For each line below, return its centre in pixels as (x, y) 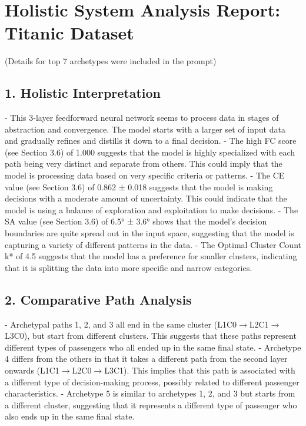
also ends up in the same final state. (70, 416)
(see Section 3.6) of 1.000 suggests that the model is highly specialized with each (150, 152)
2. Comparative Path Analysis (98, 299)
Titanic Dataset (69, 33)
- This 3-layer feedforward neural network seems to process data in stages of (142, 118)
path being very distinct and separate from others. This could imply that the (144, 164)
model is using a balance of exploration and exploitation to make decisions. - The (152, 209)
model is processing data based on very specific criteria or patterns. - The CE (145, 175)
